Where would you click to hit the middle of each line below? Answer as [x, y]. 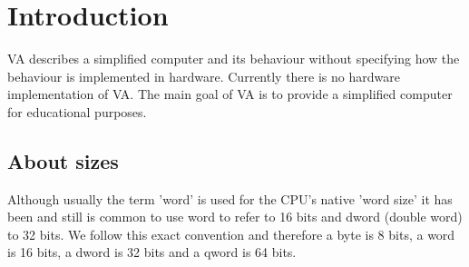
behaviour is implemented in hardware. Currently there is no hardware [204, 76]
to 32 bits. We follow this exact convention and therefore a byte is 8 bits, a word [231, 234]
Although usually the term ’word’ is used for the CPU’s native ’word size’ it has [230, 198]
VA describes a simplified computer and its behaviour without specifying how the [234, 59]
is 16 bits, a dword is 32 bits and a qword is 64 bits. [152, 252]
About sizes [63, 160]
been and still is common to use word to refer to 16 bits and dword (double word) [235, 217]
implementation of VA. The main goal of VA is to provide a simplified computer [230, 94]
